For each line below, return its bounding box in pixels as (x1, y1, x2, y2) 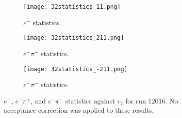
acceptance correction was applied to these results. (4, 105, 154, 115)
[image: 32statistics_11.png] (23, 3, 121, 10)
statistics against (65, 95, 115, 105)
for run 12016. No (125, 95, 178, 105)
